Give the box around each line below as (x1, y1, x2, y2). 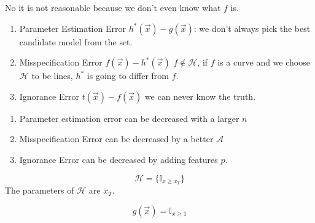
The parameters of (5, 184, 74, 197)
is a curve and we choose (217, 56, 310, 69)
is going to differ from (87, 69, 169, 82)
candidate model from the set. (19, 35, 133, 48)
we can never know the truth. (144, 89, 256, 102)
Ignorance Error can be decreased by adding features (19, 153, 218, 165)
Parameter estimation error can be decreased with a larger (19, 112, 239, 124)
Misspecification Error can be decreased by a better (19, 132, 214, 145)
